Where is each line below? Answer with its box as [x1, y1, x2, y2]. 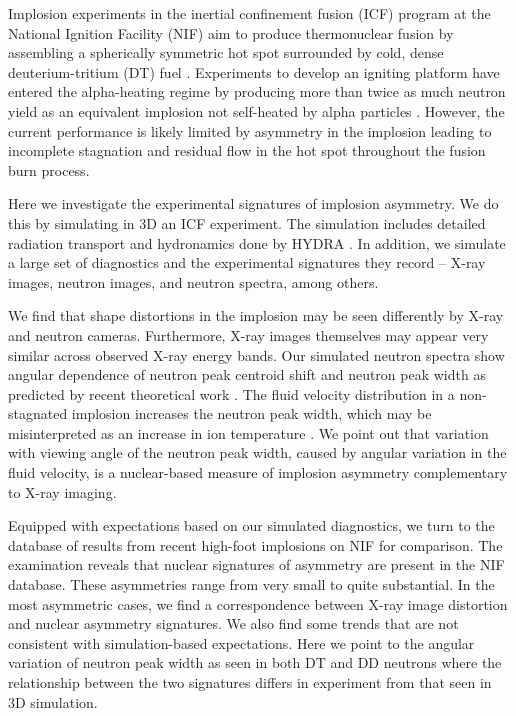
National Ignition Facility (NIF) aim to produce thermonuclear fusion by [8, 22, 454, 43]
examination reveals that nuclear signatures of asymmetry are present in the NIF [8, 554, 505, 575]
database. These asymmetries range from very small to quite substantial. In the [8, 574, 495, 595]
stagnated [8, 403, 68, 424]
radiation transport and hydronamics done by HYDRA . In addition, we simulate [8, 232, 506, 253]
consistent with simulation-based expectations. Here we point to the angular [8, 632, 475, 653]
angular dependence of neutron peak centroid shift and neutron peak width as [8, 364, 486, 385]
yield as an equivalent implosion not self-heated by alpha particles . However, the [8, 100, 505, 121]
